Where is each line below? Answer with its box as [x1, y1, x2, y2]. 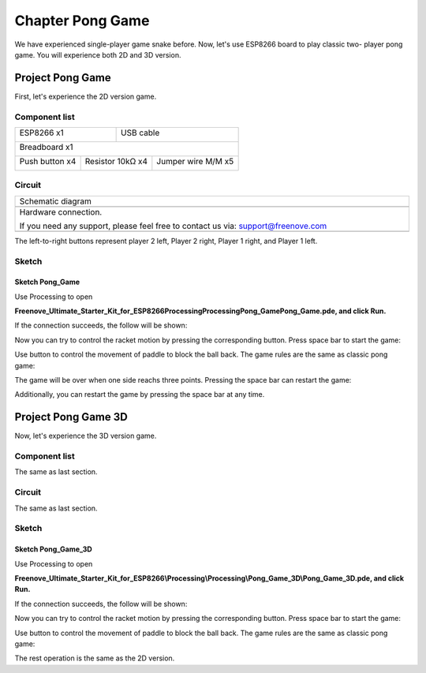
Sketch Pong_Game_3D [14, 544, 92, 554]
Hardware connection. [19, 206, 103, 217]
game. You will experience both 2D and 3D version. [14, 50, 181, 59]
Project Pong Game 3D [14, 410, 128, 424]
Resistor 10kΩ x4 [84, 155, 148, 166]
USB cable [121, 127, 160, 138]
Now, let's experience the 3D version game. [14, 431, 157, 441]
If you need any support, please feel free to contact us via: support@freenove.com [19, 220, 327, 231]
